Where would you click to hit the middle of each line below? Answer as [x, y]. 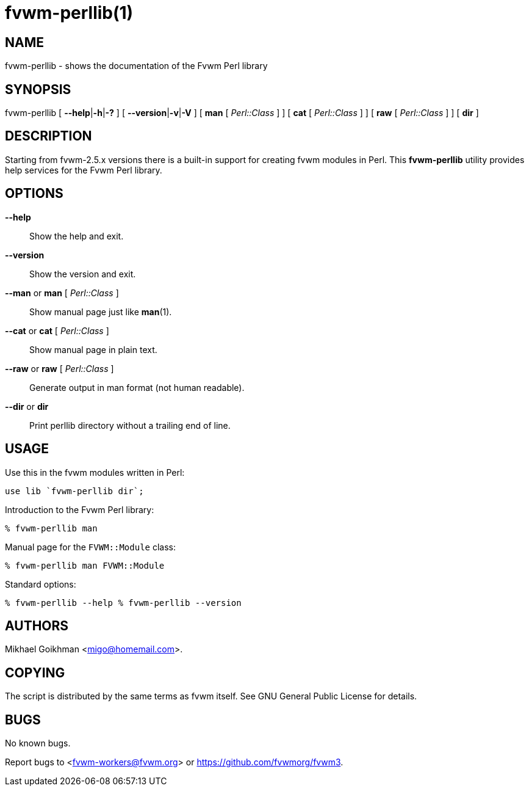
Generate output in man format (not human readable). [137, 387]
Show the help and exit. [77, 236]
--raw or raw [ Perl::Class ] [59, 368]
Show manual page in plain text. [93, 349]
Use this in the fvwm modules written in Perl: [95, 472]
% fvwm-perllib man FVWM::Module [85, 565]
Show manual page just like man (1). [101, 312]
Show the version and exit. [83, 274]
